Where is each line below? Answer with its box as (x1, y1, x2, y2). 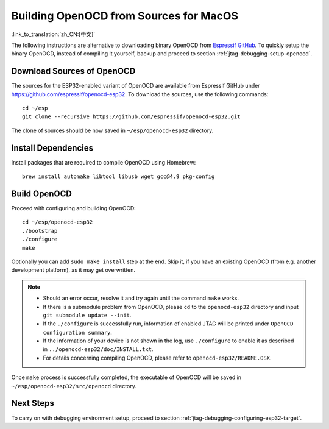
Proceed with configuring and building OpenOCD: (11, 205, 136, 211)
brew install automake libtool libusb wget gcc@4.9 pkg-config (22, 173, 215, 180)
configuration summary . (43, 328, 113, 336)
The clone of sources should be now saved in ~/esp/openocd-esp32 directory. (11, 127, 214, 134)
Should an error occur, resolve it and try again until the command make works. (43, 294, 239, 302)
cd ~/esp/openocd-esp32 (22, 219, 93, 225)
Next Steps (11, 398, 54, 408)
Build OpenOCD (11, 188, 73, 199)
